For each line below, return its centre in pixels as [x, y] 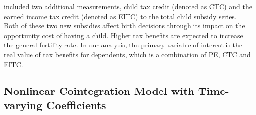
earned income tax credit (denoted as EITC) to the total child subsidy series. [120, 16]
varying [23, 104]
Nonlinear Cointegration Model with [99, 90]
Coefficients [76, 104]
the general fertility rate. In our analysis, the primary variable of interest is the [123, 45]
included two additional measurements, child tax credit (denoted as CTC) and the [128, 6]
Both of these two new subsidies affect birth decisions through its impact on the [125, 26]
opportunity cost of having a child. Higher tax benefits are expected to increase [124, 35]
